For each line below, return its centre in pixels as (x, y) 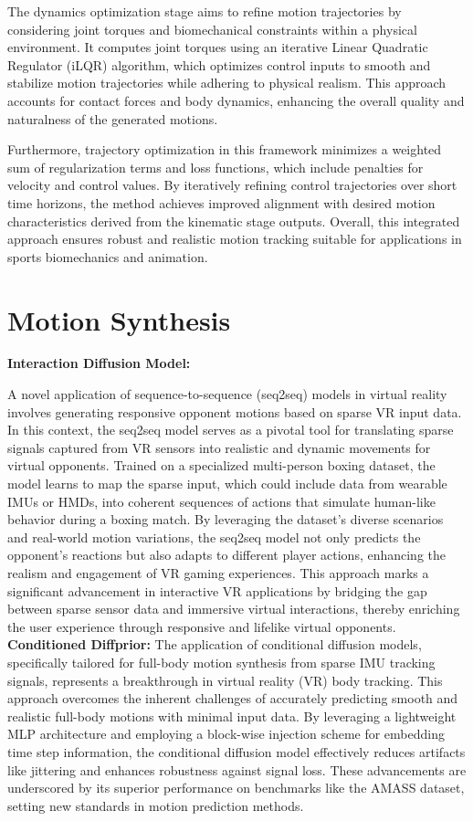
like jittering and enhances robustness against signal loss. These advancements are (237, 769)
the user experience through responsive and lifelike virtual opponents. (202, 626)
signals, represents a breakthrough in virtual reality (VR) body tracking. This (225, 680)
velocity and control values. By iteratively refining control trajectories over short (232, 185)
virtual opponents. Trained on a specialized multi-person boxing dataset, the (221, 465)
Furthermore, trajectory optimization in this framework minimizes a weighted (225, 149)
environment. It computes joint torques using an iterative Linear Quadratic (218, 47)
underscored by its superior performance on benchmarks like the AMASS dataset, (236, 788)
